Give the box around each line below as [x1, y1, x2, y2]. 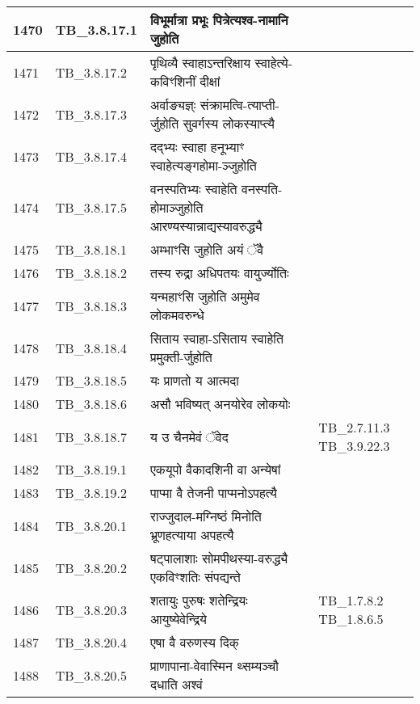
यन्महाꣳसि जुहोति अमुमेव [149, 287, 260, 306]
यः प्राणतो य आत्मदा [149, 371, 239, 390]
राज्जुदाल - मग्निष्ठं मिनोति [149, 507, 262, 525]
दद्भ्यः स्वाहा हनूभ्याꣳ [149, 137, 245, 156]
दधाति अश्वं [149, 675, 203, 693]
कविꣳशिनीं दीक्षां [149, 72, 220, 91]
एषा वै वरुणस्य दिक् [149, 633, 239, 651]
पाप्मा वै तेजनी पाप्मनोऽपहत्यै [149, 483, 277, 502]
